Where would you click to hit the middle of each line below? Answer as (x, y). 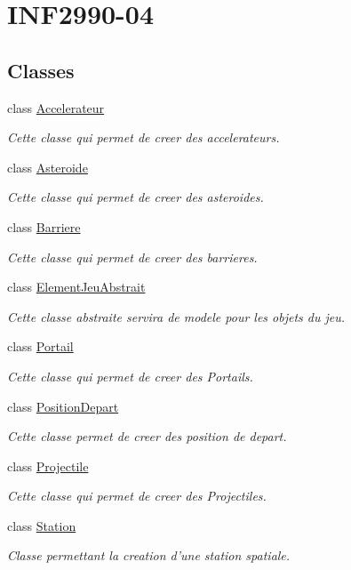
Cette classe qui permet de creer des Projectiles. (137, 496)
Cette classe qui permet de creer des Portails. (130, 376)
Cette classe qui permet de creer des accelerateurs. (144, 137)
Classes (41, 70)
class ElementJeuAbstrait (76, 287)
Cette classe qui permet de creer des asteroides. (136, 197)
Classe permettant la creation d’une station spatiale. (149, 555)
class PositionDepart (63, 406)
